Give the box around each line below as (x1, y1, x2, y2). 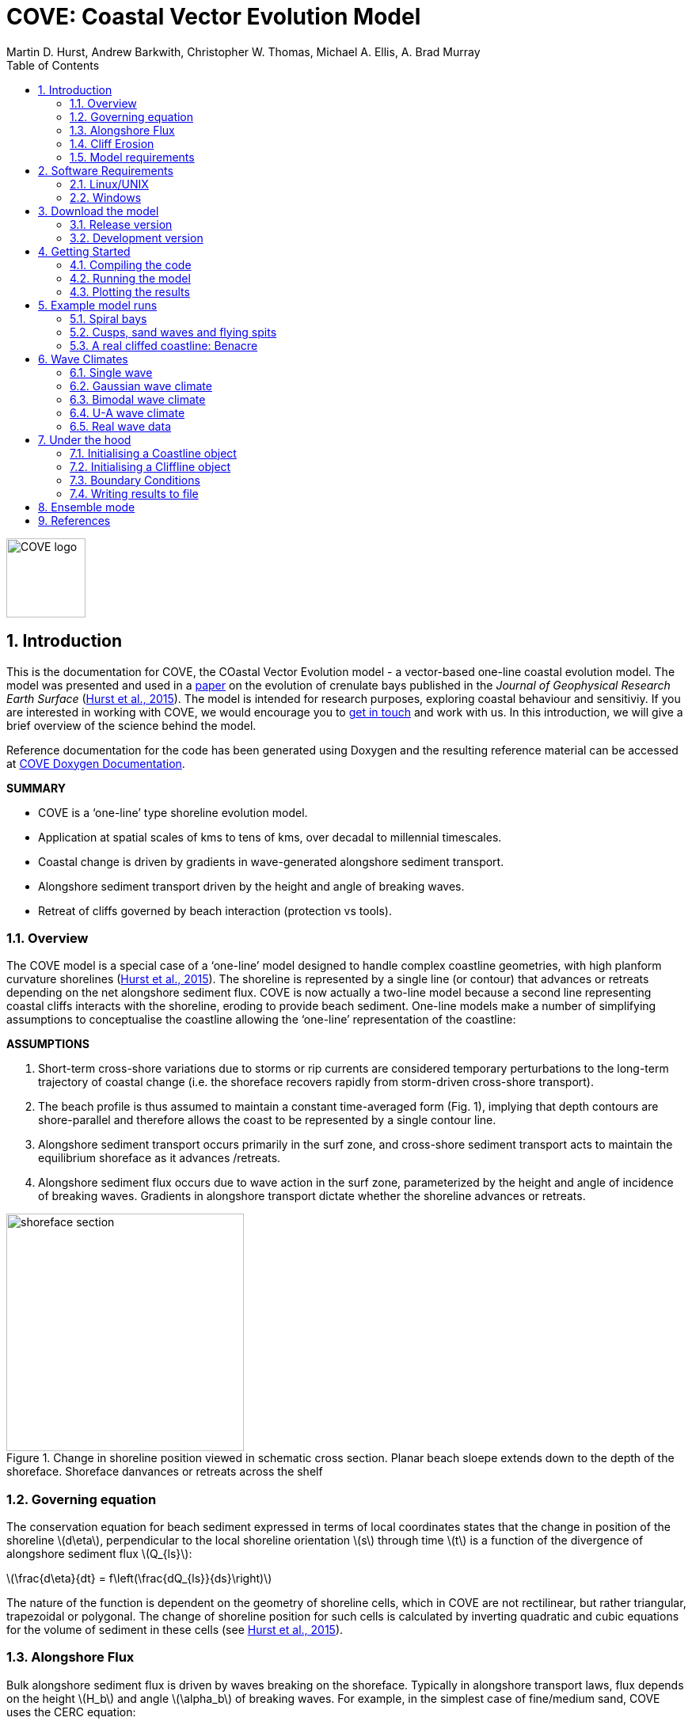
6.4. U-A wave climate (70, 405, 185, 420)
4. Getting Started (38, 244, 131, 258)
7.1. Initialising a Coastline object (70, 446, 237, 460)
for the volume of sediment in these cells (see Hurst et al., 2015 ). (6, 1623, 344, 1637)
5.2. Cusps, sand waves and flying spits (70, 325, 277, 339)
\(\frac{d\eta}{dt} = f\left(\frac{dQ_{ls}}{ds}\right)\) (6, 1571, 272, 1586)
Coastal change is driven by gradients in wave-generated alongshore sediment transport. (38, 854, 504, 868)
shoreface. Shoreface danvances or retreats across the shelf (6, 1465, 323, 1479)
